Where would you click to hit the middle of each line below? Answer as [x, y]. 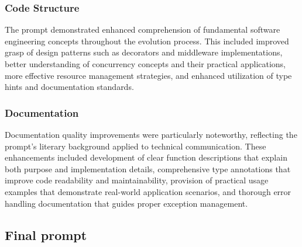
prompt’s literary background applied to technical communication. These [135, 146]
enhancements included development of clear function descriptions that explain [146, 157]
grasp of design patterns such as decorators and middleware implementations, [144, 52]
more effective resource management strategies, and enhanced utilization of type [148, 75]
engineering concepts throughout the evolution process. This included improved [147, 41]
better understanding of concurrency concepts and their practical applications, [145, 64]
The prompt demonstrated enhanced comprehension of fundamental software [143, 29]
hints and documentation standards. [69, 87]
